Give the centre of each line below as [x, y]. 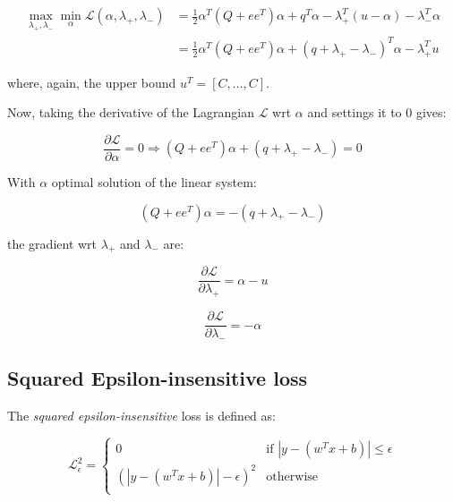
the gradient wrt [52, 243]
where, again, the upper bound [92, 82]
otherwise [292, 476]
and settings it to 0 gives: [377, 112]
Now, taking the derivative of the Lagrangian [131, 112]
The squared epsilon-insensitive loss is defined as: [141, 416]
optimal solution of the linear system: [154, 181]
